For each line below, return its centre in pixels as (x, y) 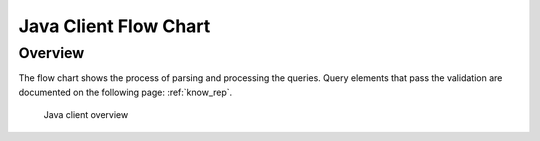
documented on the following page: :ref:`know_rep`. (125, 92)
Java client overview (86, 115)
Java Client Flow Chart (114, 26)
